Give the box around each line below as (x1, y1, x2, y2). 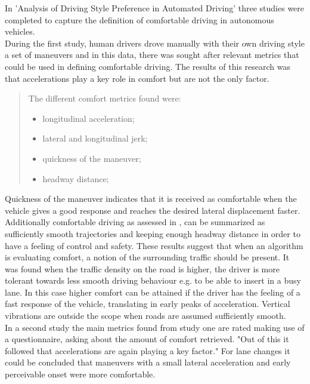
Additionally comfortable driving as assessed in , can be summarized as (5, 216, 265, 228)
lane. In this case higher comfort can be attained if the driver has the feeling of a (5, 285, 300, 298)
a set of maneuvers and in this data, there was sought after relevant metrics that (5, 48, 299, 61)
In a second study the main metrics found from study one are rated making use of (5, 321, 305, 333)
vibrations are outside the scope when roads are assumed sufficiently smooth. (5, 309, 286, 322)
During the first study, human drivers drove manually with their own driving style (5, 36, 305, 49)
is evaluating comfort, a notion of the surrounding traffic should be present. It (5, 251, 290, 263)
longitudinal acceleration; (42, 112, 135, 124)
